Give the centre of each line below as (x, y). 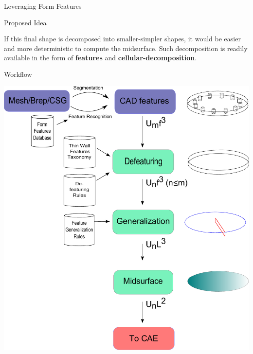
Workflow (18, 74)
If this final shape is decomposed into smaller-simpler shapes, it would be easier (122, 39)
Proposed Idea (25, 22)
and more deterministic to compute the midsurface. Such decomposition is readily (126, 48)
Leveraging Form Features (43, 6)
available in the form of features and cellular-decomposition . (100, 58)
